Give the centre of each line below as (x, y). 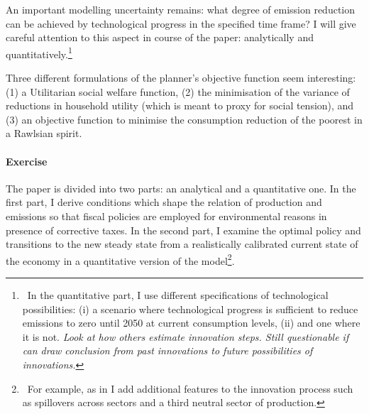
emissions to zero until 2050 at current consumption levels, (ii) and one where (191, 323)
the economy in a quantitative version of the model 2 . (120, 259)
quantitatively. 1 (39, 53)
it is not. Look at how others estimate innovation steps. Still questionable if (186, 336)
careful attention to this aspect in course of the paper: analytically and (160, 37)
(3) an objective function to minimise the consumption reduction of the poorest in (184, 119)
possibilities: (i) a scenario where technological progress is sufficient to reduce (190, 309)
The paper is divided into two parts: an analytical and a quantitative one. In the (181, 188)
